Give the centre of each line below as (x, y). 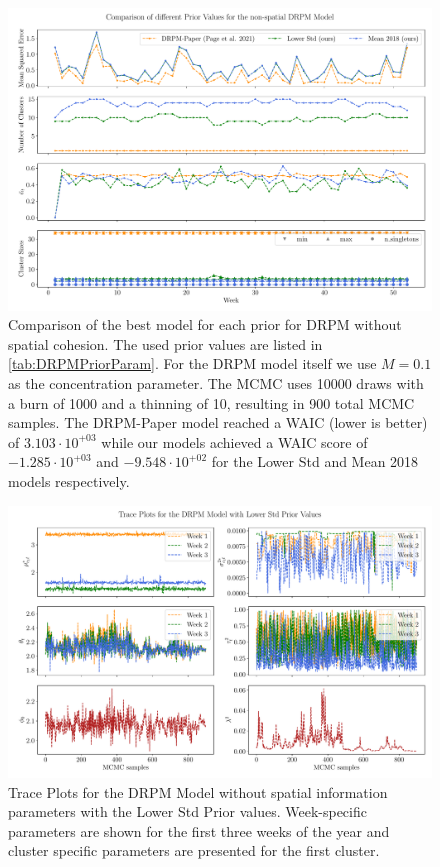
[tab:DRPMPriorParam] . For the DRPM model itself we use (192, 363)
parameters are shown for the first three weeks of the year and (199, 830)
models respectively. (69, 481)
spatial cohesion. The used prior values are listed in (165, 343)
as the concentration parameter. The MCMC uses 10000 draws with (216, 383)
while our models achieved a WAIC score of (234, 441)
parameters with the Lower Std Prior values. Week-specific (187, 811)
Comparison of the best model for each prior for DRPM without (205, 324)
